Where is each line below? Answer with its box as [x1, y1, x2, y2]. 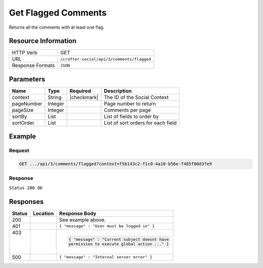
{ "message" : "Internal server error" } [59, 254, 153, 260]
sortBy [12, 113, 27, 120]
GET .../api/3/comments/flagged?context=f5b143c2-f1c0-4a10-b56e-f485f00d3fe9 [19, 161, 212, 167]
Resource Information [9, 37, 76, 45]
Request [9, 147, 29, 154]
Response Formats [12, 62, 55, 69]
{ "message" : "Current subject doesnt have [68, 236, 169, 242]
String [47, 94, 62, 101]
